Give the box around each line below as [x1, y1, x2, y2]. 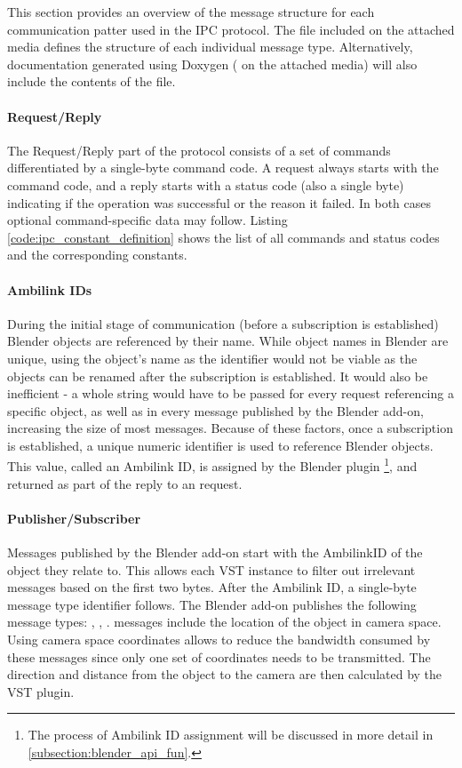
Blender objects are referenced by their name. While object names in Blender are [7, 332, 449, 350]
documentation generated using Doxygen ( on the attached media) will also [7, 54, 418, 73]
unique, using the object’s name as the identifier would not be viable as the [7, 348, 418, 367]
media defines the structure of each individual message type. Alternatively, [7, 37, 413, 56]
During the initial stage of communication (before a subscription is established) [7, 314, 439, 332]
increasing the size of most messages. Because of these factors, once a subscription [7, 419, 453, 437]
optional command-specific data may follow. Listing [7, 211, 288, 229]
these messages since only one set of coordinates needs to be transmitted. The [7, 647, 431, 666]
